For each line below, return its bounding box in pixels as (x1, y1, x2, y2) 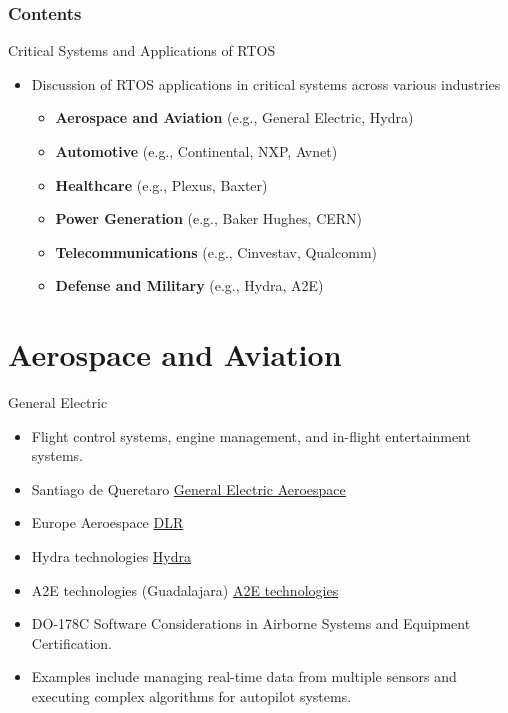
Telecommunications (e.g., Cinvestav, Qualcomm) (55, 241, 378, 262)
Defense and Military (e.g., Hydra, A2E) (55, 275, 324, 296)
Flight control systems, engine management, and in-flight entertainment (31, 425, 471, 446)
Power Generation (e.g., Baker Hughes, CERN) (55, 208, 363, 229)
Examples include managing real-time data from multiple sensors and (31, 666, 457, 687)
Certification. (31, 632, 112, 653)
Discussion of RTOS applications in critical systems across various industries (31, 73, 501, 94)
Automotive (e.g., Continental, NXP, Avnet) (55, 141, 338, 161)
